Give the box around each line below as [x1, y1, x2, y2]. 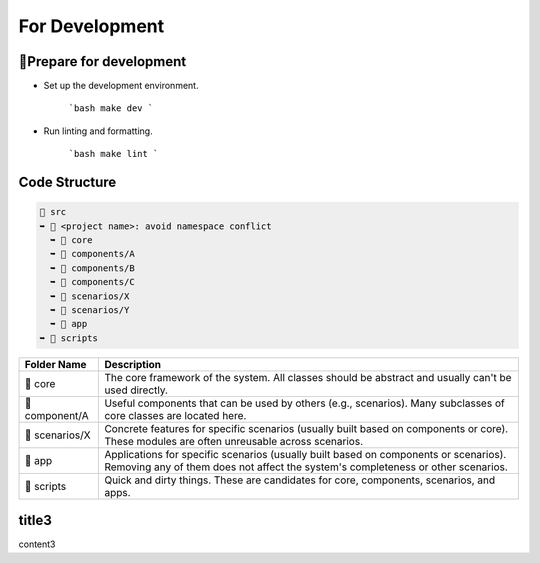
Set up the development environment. [43, 80, 199, 92]
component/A [24, 408, 89, 422]
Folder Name [24, 357, 87, 371]
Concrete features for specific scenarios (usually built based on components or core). [104, 421, 509, 435]
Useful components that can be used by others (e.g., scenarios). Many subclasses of [104, 396, 505, 410]
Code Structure [18, 174, 117, 191]
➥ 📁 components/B [50, 262, 135, 274]
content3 [18, 538, 56, 550]
